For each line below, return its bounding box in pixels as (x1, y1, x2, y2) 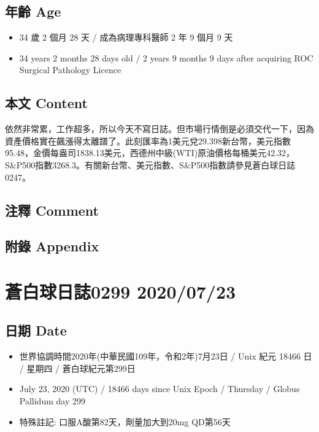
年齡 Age (5, 2, 61, 21)
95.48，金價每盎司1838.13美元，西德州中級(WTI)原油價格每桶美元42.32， (5, 146, 295, 159)
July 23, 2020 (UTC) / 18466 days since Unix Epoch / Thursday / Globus (19, 382, 300, 395)
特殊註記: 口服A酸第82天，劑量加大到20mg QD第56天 (19, 415, 231, 428)
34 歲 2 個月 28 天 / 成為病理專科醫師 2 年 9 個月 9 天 (19, 31, 233, 44)
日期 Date (5, 321, 67, 340)
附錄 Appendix (5, 237, 99, 256)
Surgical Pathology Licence (19, 63, 121, 76)
